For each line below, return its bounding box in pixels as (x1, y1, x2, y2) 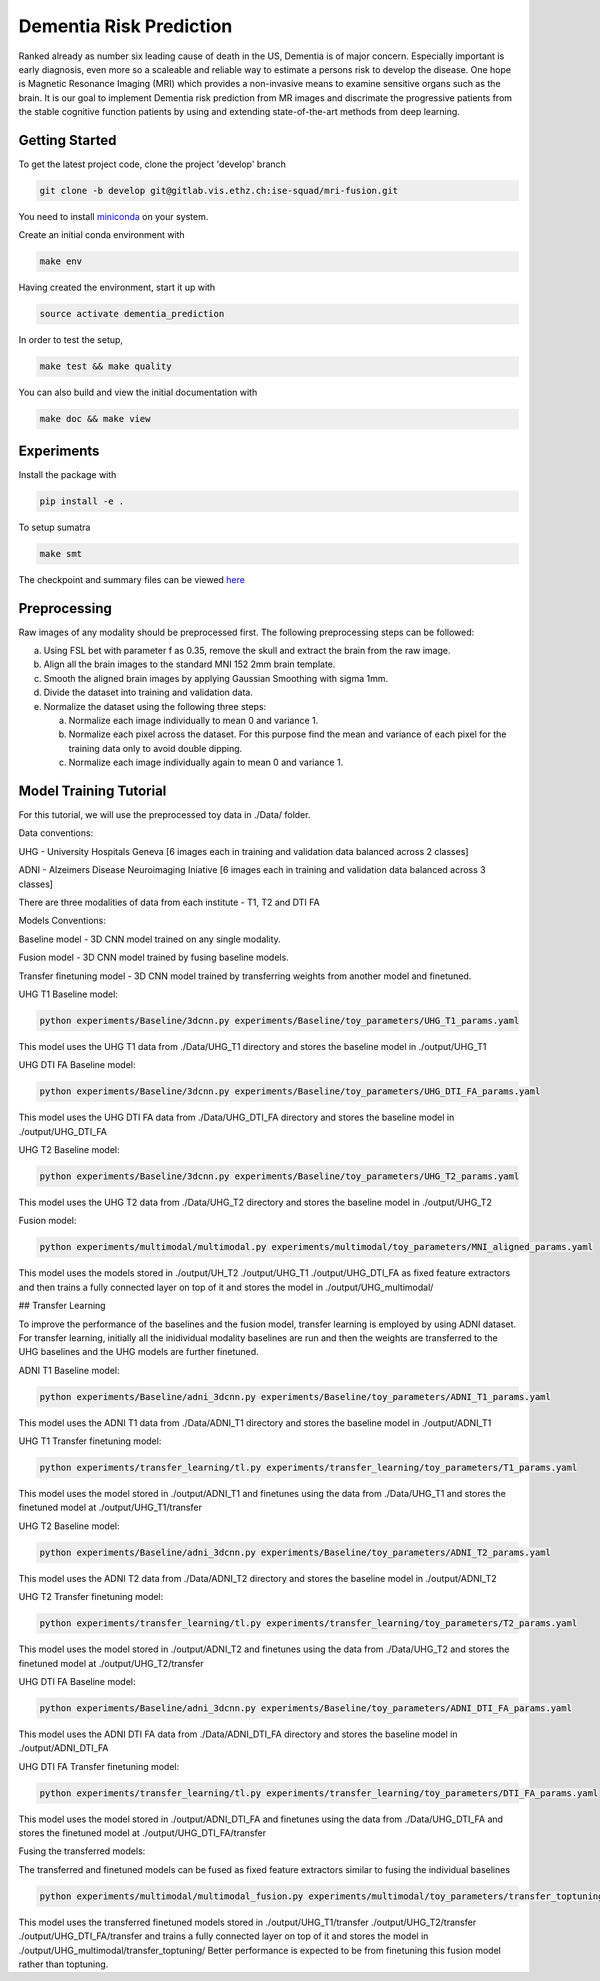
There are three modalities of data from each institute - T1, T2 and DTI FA (18, 896, 320, 908)
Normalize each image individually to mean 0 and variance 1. (68, 714, 319, 726)
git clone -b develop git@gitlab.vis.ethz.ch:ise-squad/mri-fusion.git (39, 185, 399, 196)
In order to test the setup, (18, 334, 124, 346)
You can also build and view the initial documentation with (18, 386, 258, 399)
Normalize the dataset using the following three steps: (43, 700, 267, 712)
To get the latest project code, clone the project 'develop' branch (18, 158, 287, 170)
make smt (39, 548, 83, 559)
